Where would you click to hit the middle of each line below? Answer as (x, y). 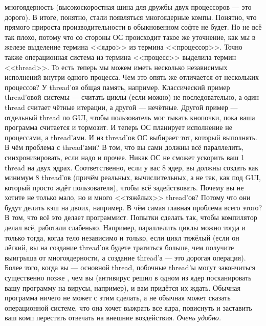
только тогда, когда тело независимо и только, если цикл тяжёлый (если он (122, 237)
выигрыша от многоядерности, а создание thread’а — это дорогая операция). (125, 257)
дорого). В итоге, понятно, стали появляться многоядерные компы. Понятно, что (131, 17)
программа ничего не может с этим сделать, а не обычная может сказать (118, 298)
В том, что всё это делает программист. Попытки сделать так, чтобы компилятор (131, 217)
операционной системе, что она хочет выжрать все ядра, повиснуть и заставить (128, 307)
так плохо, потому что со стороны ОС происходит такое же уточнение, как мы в (130, 37)
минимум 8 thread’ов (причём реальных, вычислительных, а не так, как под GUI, (133, 177)
